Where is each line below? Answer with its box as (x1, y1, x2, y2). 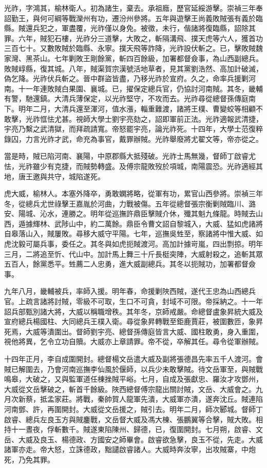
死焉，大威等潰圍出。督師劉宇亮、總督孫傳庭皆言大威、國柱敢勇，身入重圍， (4, 326, 263, 336)
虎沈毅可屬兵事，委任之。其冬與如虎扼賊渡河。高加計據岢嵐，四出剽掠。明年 (4, 238, 263, 249)
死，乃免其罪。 (4, 454, 54, 464)
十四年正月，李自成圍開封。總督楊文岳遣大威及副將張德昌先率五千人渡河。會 (4, 353, 263, 364)
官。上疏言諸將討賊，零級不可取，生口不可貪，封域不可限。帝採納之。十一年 (4, 296, 263, 307)
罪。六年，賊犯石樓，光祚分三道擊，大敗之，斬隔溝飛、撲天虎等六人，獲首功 (4, 32, 263, 43)
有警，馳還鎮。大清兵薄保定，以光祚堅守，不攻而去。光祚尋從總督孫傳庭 (4, 93, 249, 104)
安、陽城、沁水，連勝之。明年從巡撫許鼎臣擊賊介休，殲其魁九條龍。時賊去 (4, 208, 256, 219)
